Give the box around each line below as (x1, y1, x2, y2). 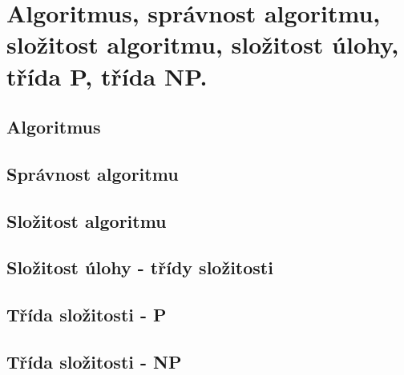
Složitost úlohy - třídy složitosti (6, 255, 273, 280)
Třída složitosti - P (6, 302, 167, 327)
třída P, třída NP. (6, 59, 208, 92)
